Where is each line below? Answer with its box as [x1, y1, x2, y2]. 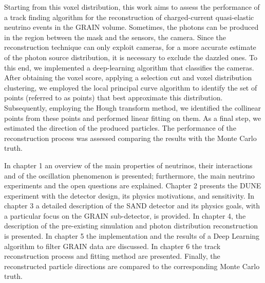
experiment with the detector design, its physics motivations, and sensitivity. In [4, 190, 255, 201]
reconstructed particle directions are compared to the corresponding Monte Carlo [4, 260, 260, 271]
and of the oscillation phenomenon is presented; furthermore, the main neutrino [4, 170, 255, 181]
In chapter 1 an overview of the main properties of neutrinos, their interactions [4, 160, 253, 170]
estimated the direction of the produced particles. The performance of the [4, 122, 236, 133]
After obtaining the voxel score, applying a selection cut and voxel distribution [4, 72, 252, 83]
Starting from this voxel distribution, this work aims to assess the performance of [4, 2, 260, 12]
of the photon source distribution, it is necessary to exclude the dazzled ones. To [4, 51, 257, 62]
